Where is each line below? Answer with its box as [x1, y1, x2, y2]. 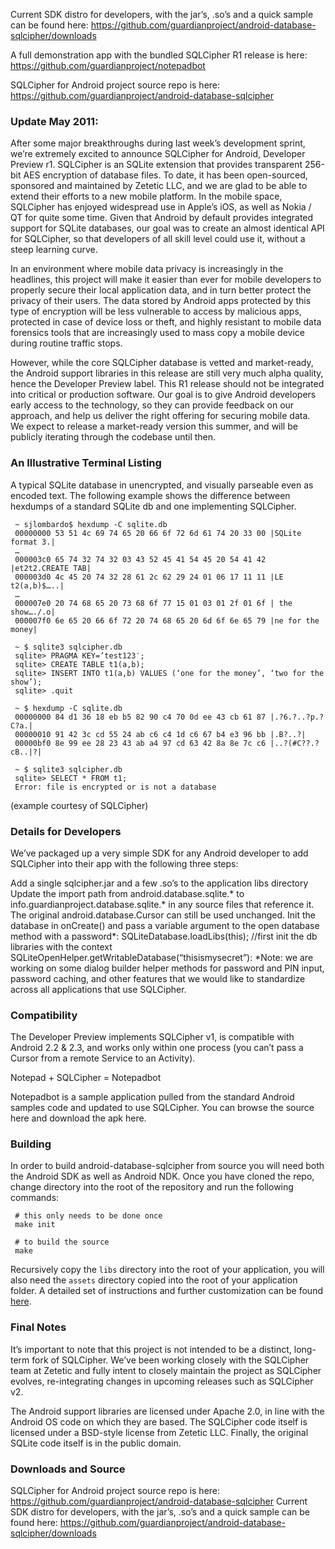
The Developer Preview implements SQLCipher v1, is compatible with [10, 1031, 295, 1043]
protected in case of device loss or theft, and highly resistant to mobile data [10, 316, 322, 328]
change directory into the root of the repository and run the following [10, 1181, 294, 1193]
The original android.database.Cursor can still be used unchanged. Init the [10, 909, 316, 921]
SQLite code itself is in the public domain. [10, 1437, 182, 1449]
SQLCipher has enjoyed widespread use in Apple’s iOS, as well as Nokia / [10, 201, 312, 213]
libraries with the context [10, 940, 113, 953]
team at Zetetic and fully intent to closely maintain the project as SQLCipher [10, 1364, 322, 1376]
